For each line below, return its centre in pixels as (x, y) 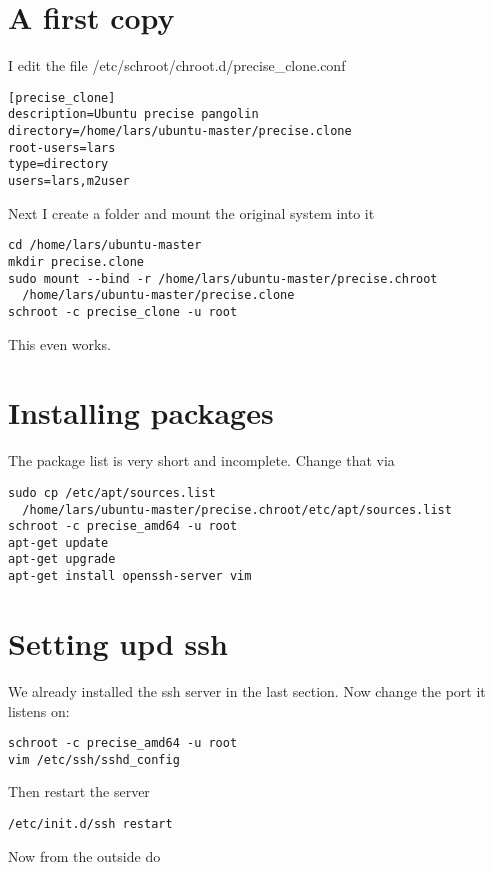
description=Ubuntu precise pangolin (133, 114)
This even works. (59, 343)
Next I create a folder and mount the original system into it (191, 212)
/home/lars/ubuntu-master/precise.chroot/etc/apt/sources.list (237, 509)
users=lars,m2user (69, 181)
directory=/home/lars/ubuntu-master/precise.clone (180, 131)
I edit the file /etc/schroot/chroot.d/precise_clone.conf (177, 65)
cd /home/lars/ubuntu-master (105, 245)
